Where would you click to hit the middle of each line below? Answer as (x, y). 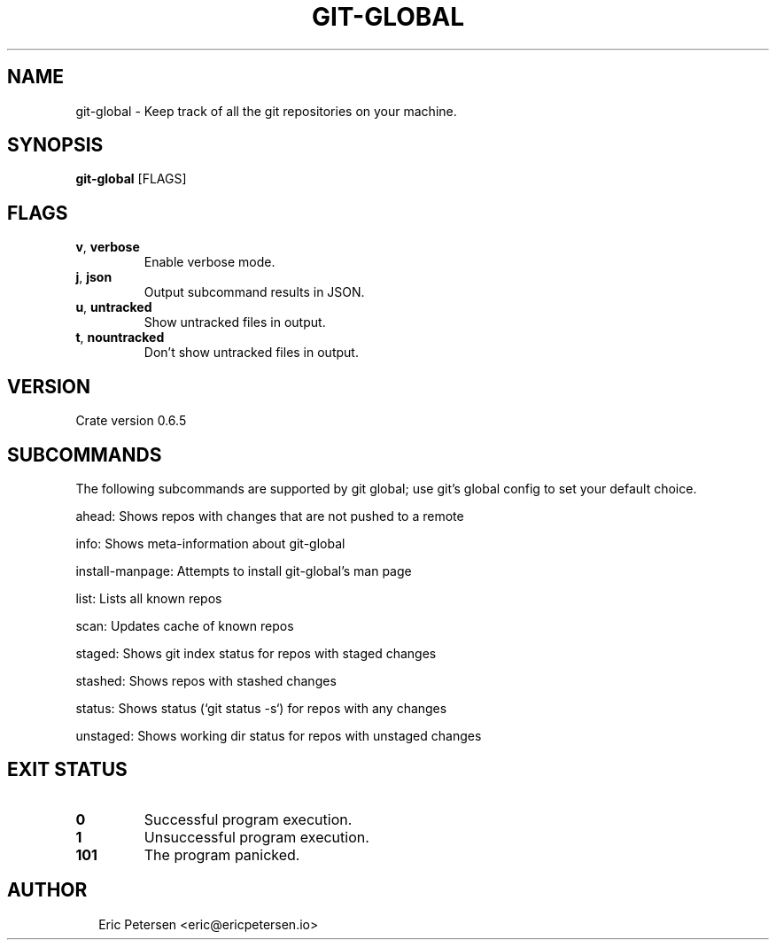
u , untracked (114, 307)
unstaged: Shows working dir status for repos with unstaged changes (279, 735)
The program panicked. (222, 854)
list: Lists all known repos (149, 598)
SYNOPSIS (55, 145)
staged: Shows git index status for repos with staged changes (256, 653)
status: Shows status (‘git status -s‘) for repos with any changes (261, 708)
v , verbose (108, 247)
